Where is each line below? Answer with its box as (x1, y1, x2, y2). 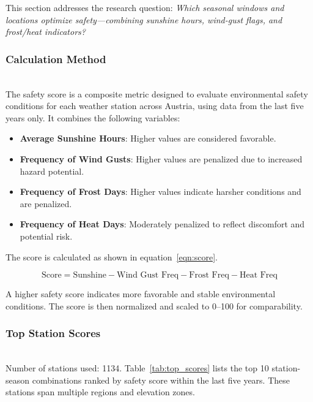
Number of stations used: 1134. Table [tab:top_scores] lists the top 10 (6, 362, 269, 374)
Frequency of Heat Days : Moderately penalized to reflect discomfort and (20, 218, 305, 230)
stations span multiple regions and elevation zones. (6, 385, 195, 398)
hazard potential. (20, 164, 84, 177)
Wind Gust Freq (117, 271, 179, 280)
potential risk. (20, 229, 73, 242)
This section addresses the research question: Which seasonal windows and (6, 1, 284, 13)
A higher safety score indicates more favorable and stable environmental (6, 287, 276, 300)
